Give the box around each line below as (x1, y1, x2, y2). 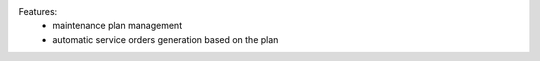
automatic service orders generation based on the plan (52, 33, 279, 45)
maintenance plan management (52, 20, 183, 32)
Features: (18, 6, 58, 17)
